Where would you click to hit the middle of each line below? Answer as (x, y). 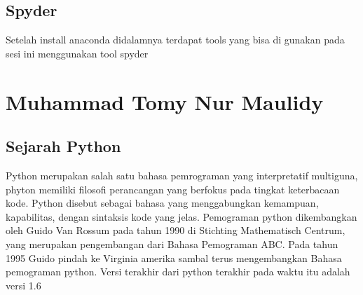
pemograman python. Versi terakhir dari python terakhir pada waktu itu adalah (178, 272)
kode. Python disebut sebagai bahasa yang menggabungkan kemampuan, (162, 203)
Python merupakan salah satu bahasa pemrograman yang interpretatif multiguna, (182, 175)
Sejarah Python (63, 146)
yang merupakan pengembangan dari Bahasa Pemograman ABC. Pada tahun (172, 243)
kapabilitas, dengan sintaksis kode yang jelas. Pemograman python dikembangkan (181, 216)
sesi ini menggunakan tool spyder (77, 53)
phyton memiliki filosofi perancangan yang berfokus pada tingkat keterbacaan (173, 189)
